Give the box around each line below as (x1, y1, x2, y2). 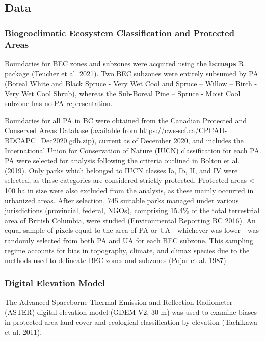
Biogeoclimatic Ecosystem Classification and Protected (5, 26, 235, 39)
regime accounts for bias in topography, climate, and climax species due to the (5, 245, 250, 255)
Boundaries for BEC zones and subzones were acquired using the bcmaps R (5, 58, 244, 68)
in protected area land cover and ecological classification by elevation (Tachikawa (5, 317, 258, 327)
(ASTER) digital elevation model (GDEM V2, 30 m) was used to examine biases (5, 306, 257, 317)
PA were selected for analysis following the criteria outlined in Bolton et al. (5, 155, 240, 166)
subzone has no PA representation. (5, 98, 113, 109)
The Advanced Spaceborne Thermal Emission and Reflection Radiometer (5, 297, 233, 307)
